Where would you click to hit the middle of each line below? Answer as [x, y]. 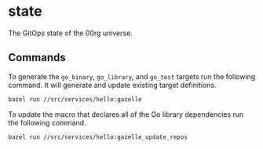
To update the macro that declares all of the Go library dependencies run [126, 114]
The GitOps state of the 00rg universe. [71, 33]
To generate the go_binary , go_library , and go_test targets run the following [132, 76]
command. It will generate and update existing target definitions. [112, 85]
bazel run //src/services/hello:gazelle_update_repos [98, 137]
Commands [37, 58]
